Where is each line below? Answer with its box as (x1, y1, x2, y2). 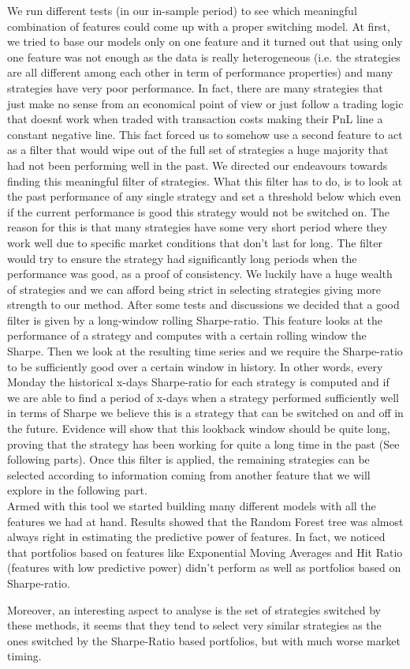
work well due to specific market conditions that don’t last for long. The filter (7, 234, 382, 250)
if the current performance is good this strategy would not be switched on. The (7, 203, 390, 220)
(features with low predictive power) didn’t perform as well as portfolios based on (7, 559, 401, 576)
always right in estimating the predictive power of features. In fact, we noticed (7, 528, 386, 545)
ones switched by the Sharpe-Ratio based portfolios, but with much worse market (7, 632, 401, 648)
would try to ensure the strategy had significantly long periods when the (7, 250, 357, 266)
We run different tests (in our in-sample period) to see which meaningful (7, 2, 357, 18)
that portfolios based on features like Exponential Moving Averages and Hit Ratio (7, 543, 403, 560)
